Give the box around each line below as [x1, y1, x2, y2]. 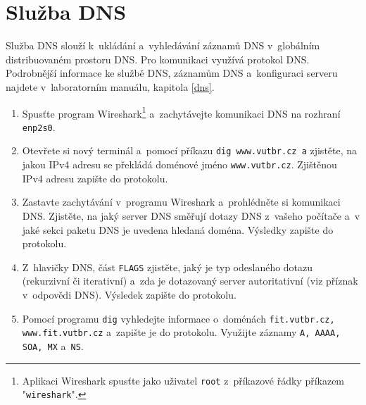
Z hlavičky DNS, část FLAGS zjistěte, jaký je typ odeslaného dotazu [22, 259, 313, 274]
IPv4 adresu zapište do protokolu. [22, 170, 168, 185]
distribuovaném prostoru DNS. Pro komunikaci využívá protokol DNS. [6, 51, 310, 66]
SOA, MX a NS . [22, 338, 84, 353]
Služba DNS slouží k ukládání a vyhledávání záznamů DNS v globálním [6, 38, 320, 53]
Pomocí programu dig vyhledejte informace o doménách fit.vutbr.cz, [22, 311, 335, 325]
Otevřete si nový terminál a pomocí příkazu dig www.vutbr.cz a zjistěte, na [22, 143, 358, 158]
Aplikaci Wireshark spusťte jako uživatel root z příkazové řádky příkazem [22, 373, 345, 387]
